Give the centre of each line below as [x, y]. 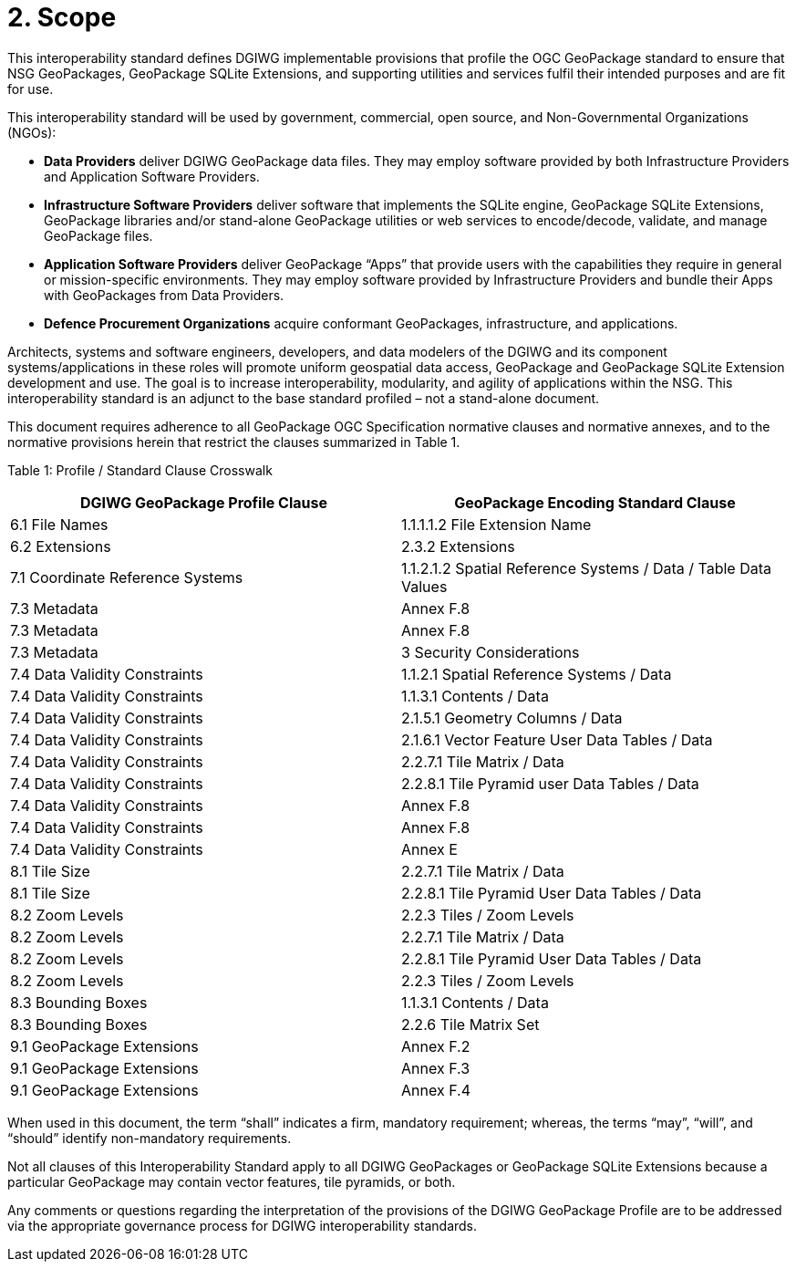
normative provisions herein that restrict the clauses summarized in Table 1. [234, 442]
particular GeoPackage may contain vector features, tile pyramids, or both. [232, 1181]
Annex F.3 [436, 1068]
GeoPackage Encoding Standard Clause [595, 502]
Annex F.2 [436, 1046]
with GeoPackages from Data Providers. [164, 295]
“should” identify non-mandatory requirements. [150, 1138]
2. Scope [62, 17]
